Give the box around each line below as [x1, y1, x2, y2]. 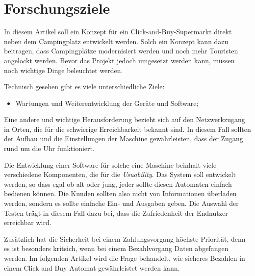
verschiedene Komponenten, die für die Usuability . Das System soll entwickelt [4, 169, 236, 179]
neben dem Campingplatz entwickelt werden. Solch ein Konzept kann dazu [4, 36, 229, 46]
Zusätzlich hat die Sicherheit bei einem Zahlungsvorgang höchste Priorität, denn [4, 233, 246, 244]
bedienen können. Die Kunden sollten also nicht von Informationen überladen [4, 188, 237, 199]
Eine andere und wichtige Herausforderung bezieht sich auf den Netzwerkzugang [4, 114, 245, 125]
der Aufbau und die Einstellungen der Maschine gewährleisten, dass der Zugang [4, 133, 243, 144]
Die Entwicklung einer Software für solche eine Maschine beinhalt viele [4, 159, 217, 170]
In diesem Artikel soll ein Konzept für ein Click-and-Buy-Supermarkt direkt [4, 26, 232, 37]
